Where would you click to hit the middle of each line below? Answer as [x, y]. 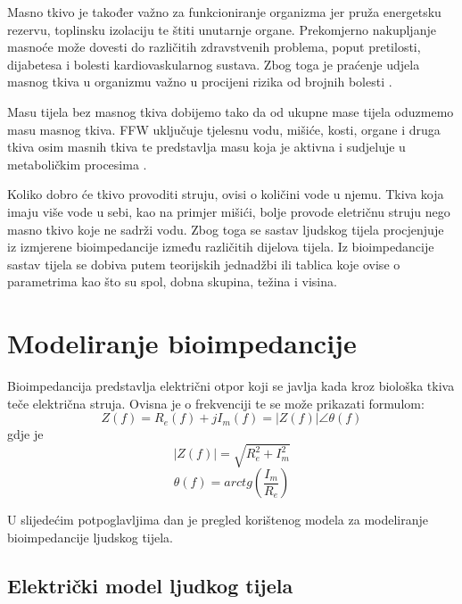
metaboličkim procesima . [77, 164]
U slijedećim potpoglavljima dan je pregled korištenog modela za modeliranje [218, 520]
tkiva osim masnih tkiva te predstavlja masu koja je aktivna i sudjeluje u [206, 147]
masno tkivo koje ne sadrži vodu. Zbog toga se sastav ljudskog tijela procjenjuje [226, 229]
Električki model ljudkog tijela [150, 585]
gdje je [25, 434]
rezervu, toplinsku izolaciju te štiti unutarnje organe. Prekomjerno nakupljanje [222, 29]
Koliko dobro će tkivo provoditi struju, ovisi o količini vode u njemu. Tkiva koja [226, 194]
